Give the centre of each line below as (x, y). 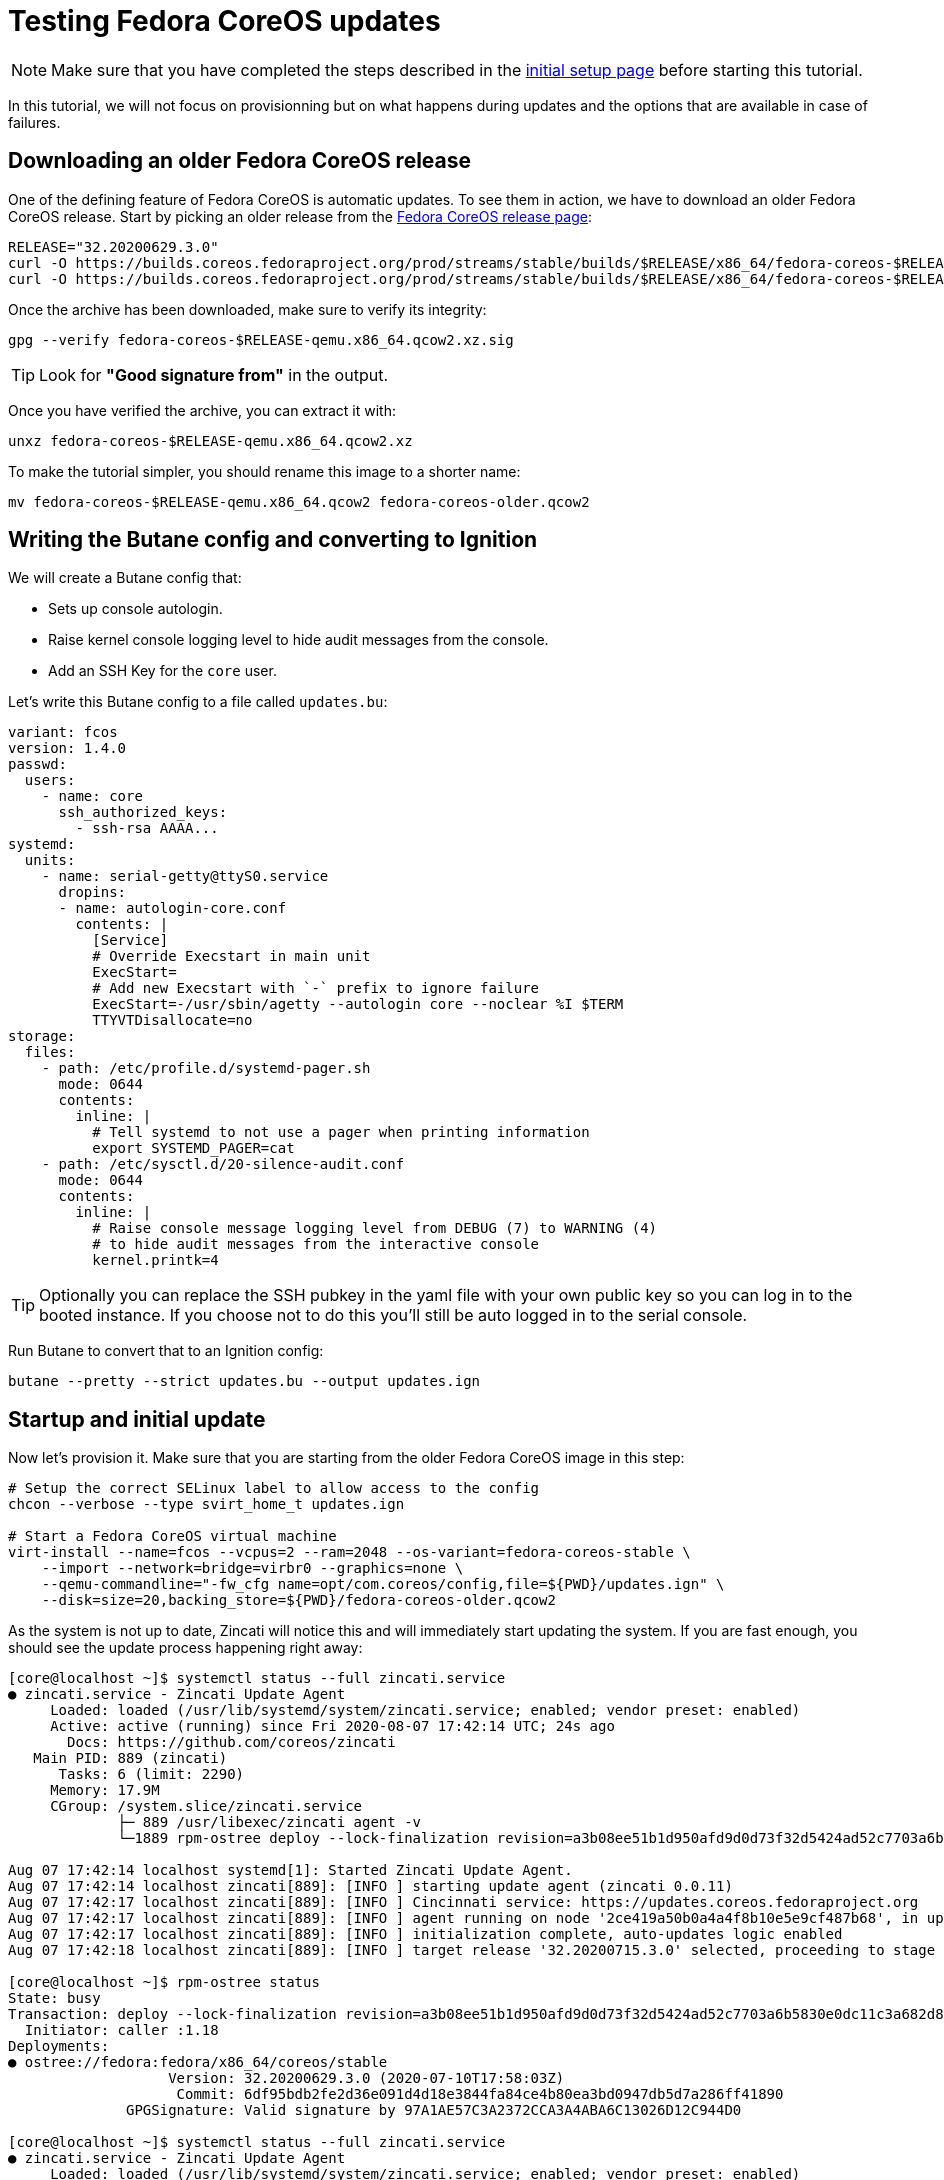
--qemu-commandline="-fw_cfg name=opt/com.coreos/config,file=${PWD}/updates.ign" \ (383, 1584)
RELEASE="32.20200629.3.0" (113, 246)
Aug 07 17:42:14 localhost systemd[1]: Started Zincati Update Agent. (290, 1870)
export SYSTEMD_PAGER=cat (193, 1148)
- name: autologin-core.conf (172, 908)
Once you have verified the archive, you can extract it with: (202, 410)
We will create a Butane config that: (125, 578)
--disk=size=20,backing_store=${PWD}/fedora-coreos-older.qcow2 (298, 1600)
